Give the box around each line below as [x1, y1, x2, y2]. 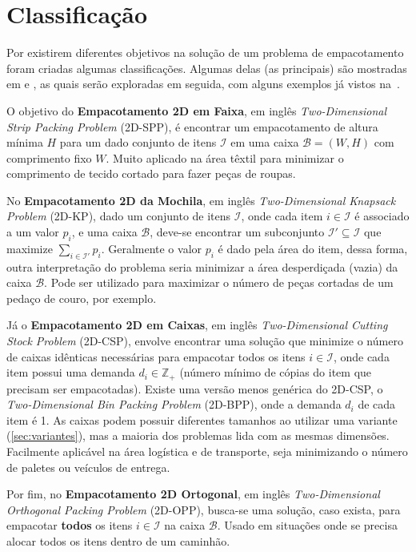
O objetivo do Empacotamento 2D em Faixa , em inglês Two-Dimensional [6, 102, 386, 119]
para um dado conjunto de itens [59, 134, 217, 151]
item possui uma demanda [6, 364, 135, 381]
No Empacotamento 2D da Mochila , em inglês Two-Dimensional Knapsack [6, 191, 396, 208]
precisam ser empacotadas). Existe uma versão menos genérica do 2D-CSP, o [6, 380, 383, 397]
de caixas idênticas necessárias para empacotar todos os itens [6, 348, 306, 365]
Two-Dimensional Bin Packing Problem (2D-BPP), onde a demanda [6, 396, 342, 413]
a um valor [6, 224, 59, 240]
